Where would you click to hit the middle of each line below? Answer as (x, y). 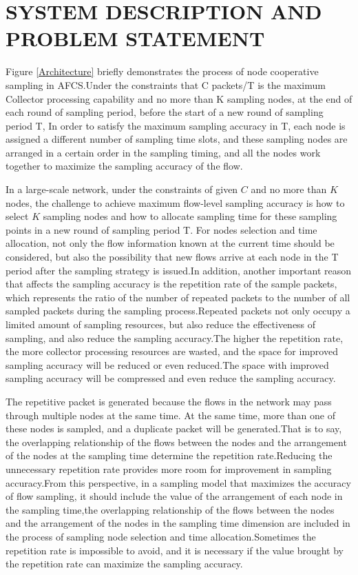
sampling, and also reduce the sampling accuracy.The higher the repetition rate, (175, 337)
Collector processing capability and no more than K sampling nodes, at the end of (179, 98)
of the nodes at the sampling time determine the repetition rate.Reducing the (169, 455)
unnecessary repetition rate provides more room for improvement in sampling (169, 468)
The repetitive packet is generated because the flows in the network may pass (169, 401)
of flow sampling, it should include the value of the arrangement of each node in (174, 496)
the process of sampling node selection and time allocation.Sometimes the (161, 536)
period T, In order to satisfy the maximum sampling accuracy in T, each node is (176, 125)
